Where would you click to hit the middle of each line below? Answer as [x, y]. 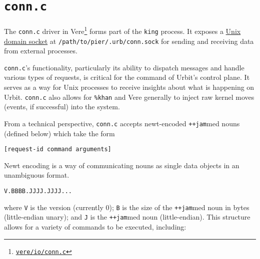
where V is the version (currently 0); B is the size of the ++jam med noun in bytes [127, 207]
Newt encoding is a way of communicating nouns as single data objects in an [122, 165]
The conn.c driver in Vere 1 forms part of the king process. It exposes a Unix [122, 30]
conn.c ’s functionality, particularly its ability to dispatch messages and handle [124, 67]
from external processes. [41, 51]
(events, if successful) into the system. [62, 107]
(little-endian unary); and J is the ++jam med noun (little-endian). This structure [127, 217]
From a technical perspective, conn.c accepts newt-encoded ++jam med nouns [122, 123]
